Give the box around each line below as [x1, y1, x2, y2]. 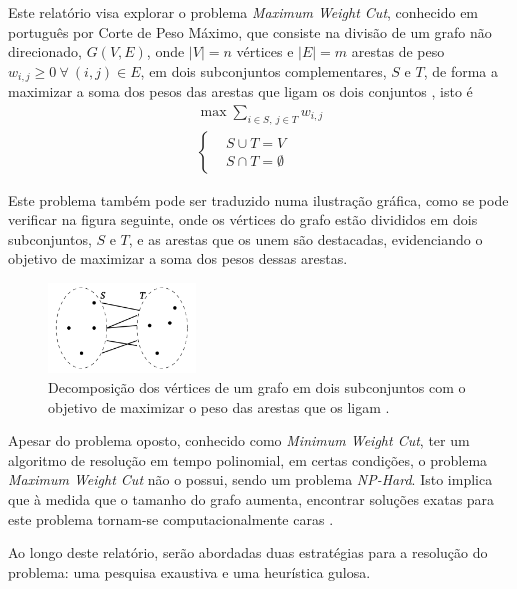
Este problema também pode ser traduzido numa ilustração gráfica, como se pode [8, 189, 509, 210]
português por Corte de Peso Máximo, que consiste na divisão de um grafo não [8, 21, 492, 42]
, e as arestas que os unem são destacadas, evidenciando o [128, 228, 483, 249]
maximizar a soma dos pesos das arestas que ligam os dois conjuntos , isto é [8, 81, 473, 102]
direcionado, [8, 41, 82, 62]
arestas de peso [351, 41, 445, 62]
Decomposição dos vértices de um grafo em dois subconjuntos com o [48, 377, 466, 398]
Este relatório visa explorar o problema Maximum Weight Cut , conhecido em [8, 2, 479, 22]
